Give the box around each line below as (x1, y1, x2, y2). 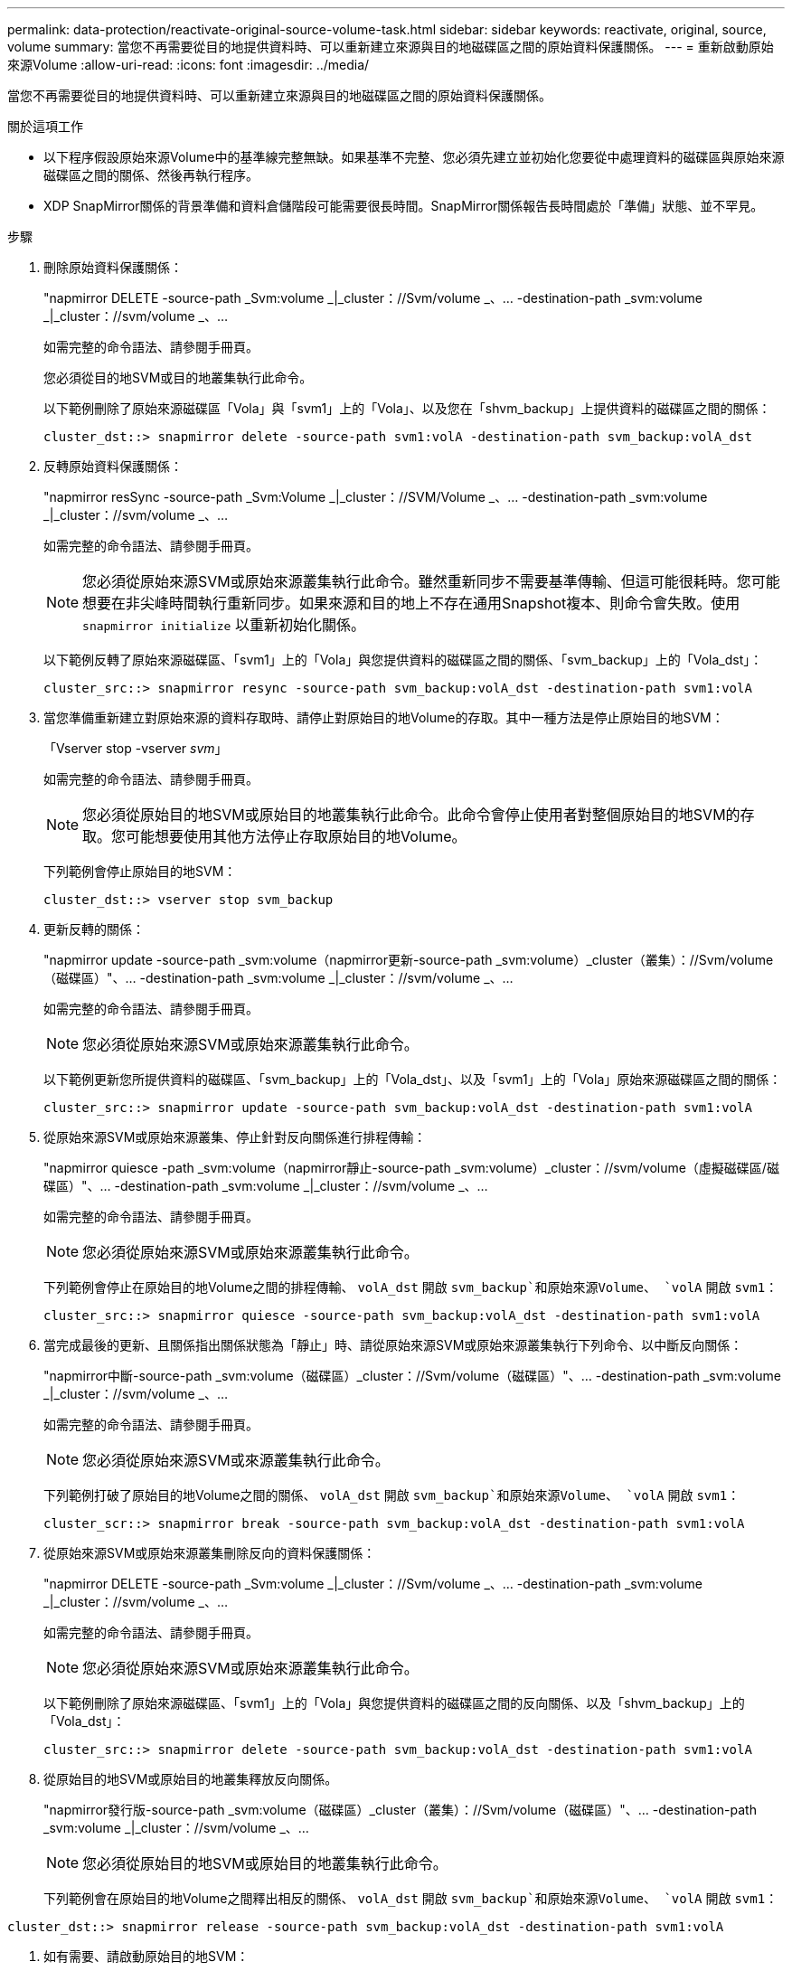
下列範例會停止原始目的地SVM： (43, 863, 237, 879)
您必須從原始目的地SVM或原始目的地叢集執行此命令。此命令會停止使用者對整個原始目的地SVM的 (82, 806, 740, 824)
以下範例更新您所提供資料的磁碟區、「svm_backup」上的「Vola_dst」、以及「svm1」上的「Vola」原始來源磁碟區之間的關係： (43, 1071, 782, 1087)
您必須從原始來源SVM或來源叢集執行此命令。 (82, 1451, 390, 1469)
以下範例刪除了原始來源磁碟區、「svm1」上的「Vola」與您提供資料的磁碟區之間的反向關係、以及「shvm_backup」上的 (43, 1695, 745, 1711)
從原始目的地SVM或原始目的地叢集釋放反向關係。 (43, 1771, 338, 1787)
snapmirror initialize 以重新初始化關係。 (82, 616, 365, 634)
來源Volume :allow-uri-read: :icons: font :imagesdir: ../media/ (7, 57, 370, 72)
